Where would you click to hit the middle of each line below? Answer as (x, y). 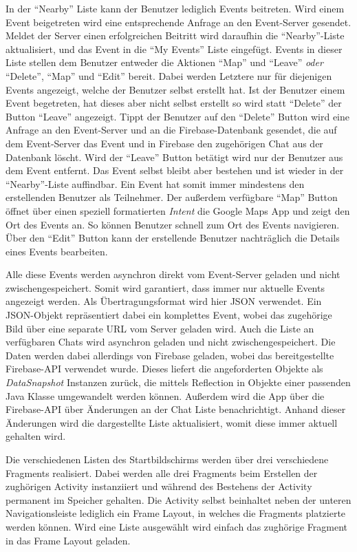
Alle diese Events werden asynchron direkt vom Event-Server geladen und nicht (173, 274)
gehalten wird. (36, 436)
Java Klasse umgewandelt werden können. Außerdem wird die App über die (165, 395)
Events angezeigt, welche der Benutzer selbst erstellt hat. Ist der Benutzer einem (175, 89)
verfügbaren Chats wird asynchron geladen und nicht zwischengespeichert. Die (171, 342)
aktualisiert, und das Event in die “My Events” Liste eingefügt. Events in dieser (174, 49)
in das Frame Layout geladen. (68, 540)
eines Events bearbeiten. (57, 251)
